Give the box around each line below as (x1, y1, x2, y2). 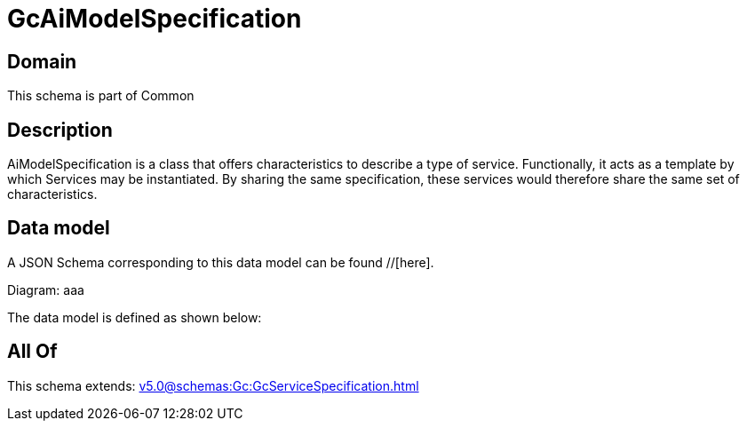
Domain (7, 50, 77, 73)
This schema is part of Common (7, 88, 195, 104)
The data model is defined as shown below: (7, 309, 262, 325)
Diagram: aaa (7, 281, 84, 297)
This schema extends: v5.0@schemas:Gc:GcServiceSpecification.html (7, 377, 419, 393)
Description (7, 118, 113, 141)
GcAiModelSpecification (7, 4, 302, 34)
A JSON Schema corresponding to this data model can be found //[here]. (7, 254, 434, 270)
